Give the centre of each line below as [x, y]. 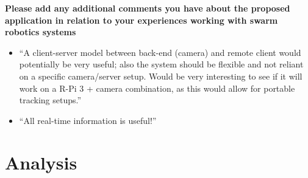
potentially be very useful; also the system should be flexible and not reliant [161, 64]
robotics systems [41, 32]
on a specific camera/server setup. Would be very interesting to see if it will [161, 76]
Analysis [41, 162]
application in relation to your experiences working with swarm [141, 20]
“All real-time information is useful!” [88, 120]
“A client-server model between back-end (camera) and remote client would [160, 52]
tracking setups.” [50, 100]
